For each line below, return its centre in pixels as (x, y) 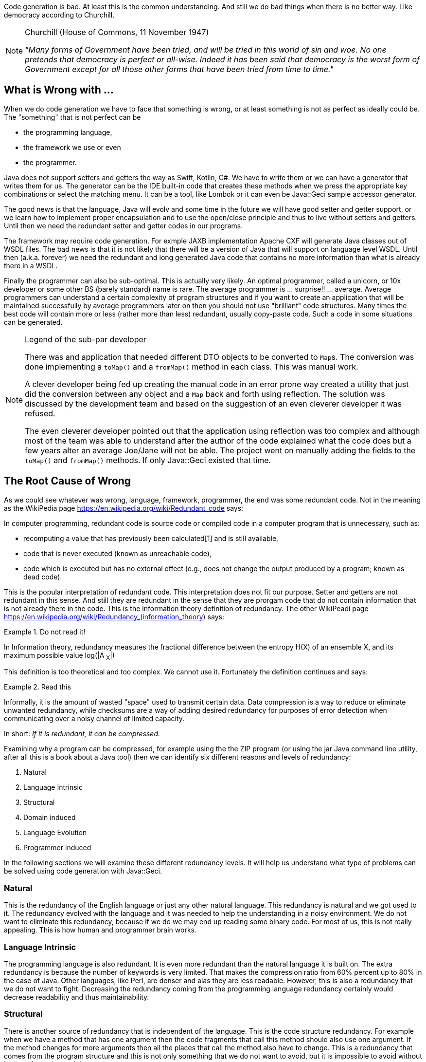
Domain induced (50, 818)
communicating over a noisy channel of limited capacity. (94, 719)
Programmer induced (57, 848)
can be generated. (33, 322)
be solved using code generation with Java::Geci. (83, 871)
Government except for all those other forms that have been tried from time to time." (179, 69)
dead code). (43, 577)
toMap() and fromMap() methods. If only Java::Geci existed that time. (148, 460)
